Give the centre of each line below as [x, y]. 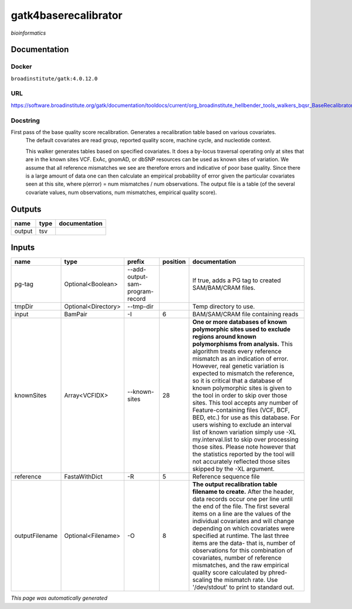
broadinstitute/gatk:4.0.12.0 [54, 78]
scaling [202, 580]
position [174, 262]
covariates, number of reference [237, 558]
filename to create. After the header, [243, 492]
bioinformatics [28, 33]
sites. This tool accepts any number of [245, 403]
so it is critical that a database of [237, 381]
